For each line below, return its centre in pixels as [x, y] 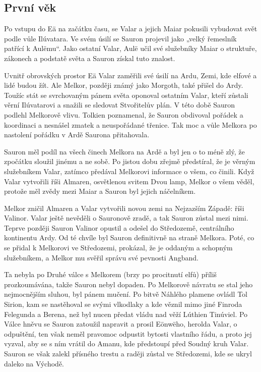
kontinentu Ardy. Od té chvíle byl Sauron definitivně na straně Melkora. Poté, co [129, 237]
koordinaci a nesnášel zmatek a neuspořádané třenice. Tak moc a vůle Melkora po [130, 124]
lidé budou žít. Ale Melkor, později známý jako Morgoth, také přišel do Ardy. [124, 85]
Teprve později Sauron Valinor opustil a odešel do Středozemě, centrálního [119, 227]
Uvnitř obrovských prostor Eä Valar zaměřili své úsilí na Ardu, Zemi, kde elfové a [130, 75]
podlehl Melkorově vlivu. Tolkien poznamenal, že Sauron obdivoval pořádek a [124, 114]
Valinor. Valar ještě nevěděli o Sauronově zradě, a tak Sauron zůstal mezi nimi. [126, 218]
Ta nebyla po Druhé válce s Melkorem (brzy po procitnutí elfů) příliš [111, 274]
